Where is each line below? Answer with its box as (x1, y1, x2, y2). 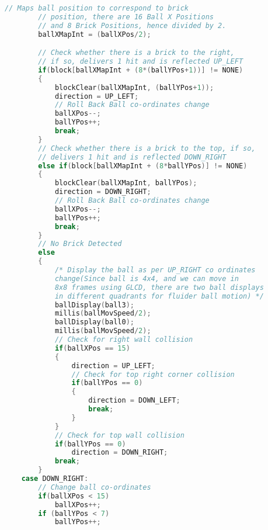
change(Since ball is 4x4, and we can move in (54, 274, 239, 283)
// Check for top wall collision (54, 431, 185, 439)
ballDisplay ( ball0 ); (54, 318, 134, 327)
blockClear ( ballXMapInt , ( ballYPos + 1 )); (54, 83, 214, 92)
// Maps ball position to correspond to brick (5, 4, 189, 12)
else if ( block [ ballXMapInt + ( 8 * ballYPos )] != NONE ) (38, 161, 248, 170)
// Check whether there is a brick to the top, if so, (38, 144, 256, 153)
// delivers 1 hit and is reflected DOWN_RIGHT (38, 153, 227, 161)
